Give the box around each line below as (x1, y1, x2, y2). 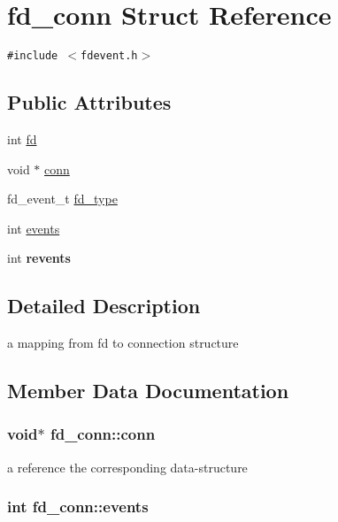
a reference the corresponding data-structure (7, 457, 248, 476)
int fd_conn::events (7, 495, 149, 518)
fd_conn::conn (50, 423, 156, 445)
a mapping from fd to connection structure (7, 334, 239, 352)
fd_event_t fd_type (7, 189, 118, 208)
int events (7, 219, 60, 237)
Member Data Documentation (7, 377, 289, 404)
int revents (7, 249, 71, 267)
